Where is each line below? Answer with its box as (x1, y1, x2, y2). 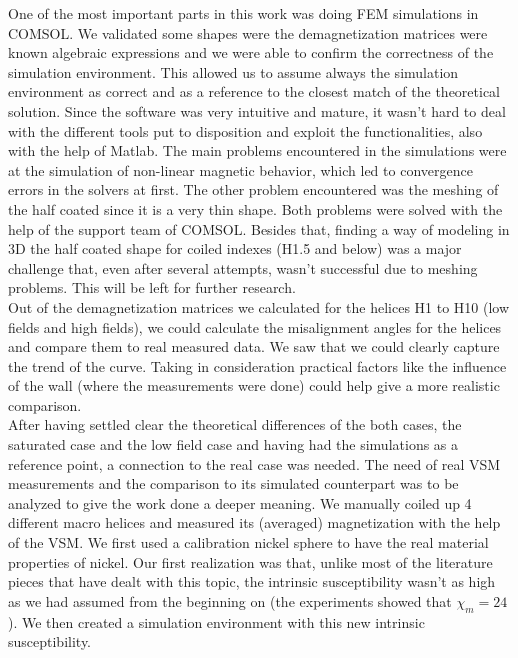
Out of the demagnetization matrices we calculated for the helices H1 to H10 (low (8, 296, 510, 317)
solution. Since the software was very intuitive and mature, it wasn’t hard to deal (8, 100, 506, 121)
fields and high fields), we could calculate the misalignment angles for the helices (8, 316, 502, 337)
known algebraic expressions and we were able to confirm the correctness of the (8, 42, 494, 63)
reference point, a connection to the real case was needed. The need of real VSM (8, 453, 501, 474)
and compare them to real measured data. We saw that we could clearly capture (8, 336, 500, 357)
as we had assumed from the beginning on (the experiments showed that (8, 590, 452, 611)
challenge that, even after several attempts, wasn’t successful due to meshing (8, 257, 478, 278)
